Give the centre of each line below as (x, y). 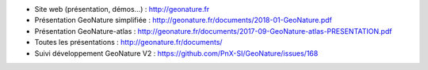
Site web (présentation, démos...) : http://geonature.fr (122, 9)
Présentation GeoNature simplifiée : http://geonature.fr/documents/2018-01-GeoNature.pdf (183, 20)
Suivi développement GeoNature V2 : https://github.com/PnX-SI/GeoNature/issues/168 (176, 53)
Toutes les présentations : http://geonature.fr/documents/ (128, 42)
